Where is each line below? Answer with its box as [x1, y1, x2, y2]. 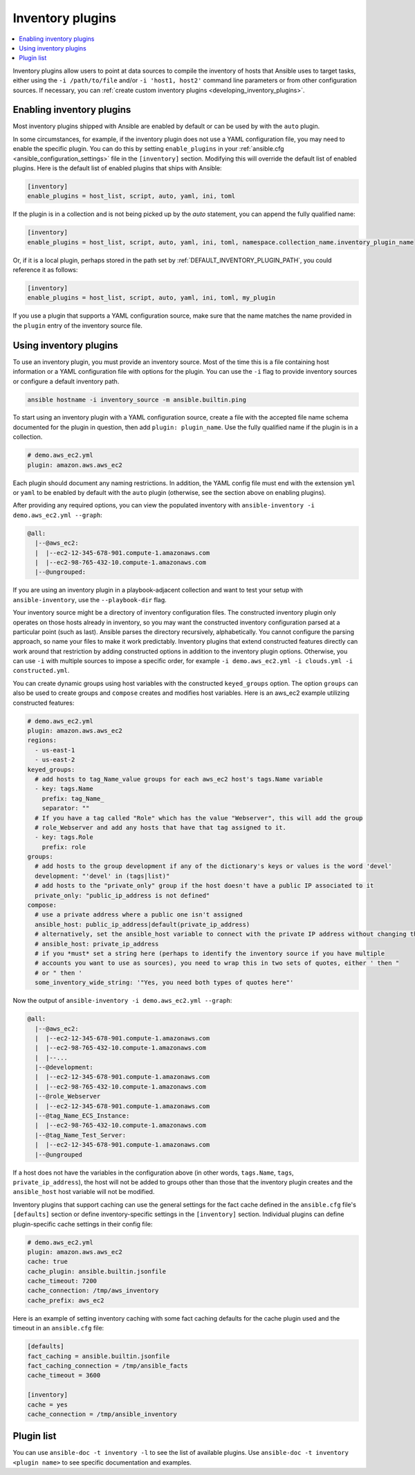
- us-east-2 [35, 756, 75, 764]
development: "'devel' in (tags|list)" [35, 872, 170, 880]
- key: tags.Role [35, 833, 93, 841]
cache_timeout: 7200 [27, 1277, 97, 1285]
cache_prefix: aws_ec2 [27, 1296, 104, 1304]
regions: [27, 736, 57, 744]
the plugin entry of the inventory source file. [12, 321, 143, 329]
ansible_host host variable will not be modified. [12, 1188, 155, 1196]
